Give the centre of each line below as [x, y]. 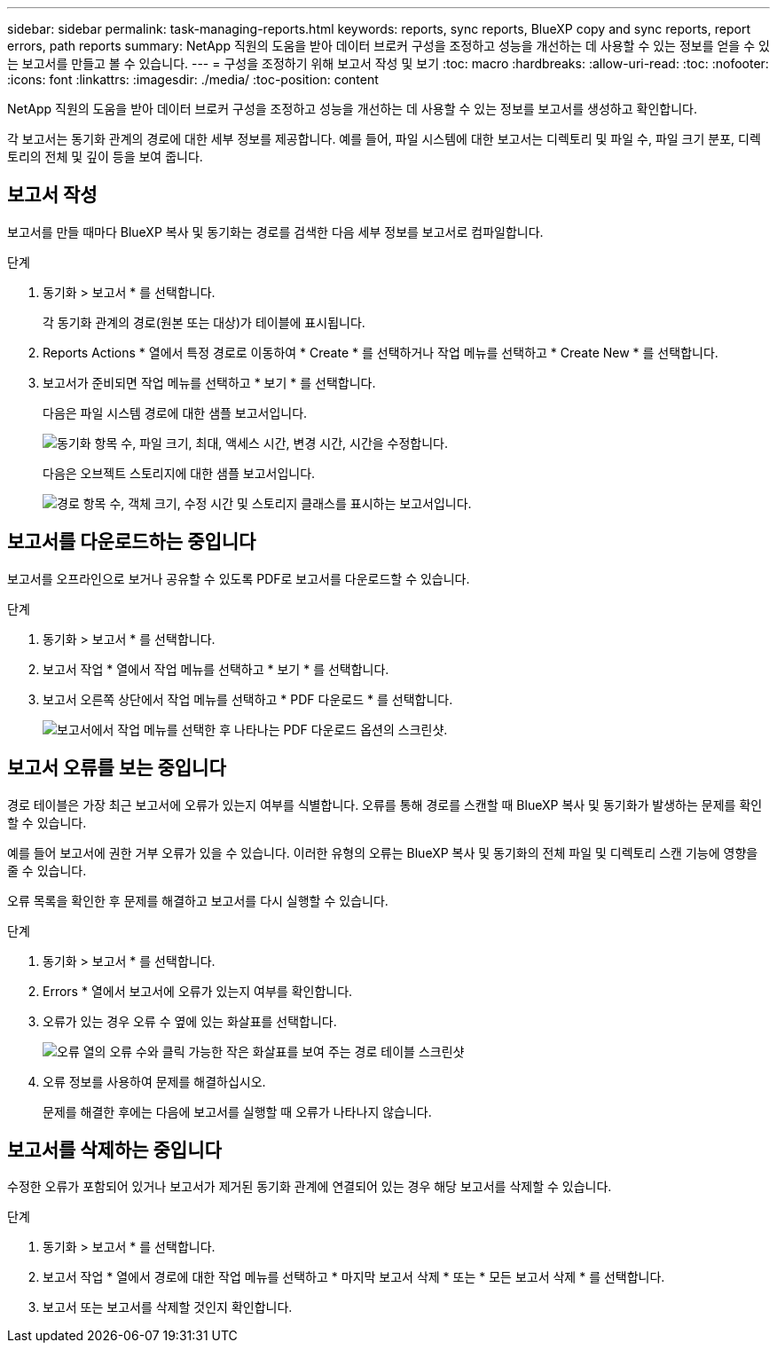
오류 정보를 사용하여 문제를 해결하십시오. [154, 1081]
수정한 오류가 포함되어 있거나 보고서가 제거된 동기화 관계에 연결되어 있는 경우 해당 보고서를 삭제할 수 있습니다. [310, 1187]
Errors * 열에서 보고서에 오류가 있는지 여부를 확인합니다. [198, 991]
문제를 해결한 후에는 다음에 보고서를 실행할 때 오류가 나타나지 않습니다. [237, 1111]
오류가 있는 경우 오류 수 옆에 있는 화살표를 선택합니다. [190, 1021]
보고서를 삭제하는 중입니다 [114, 1150]
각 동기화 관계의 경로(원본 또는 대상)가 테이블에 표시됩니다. [204, 322]
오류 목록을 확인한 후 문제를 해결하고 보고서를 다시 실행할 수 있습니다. [198, 900]
